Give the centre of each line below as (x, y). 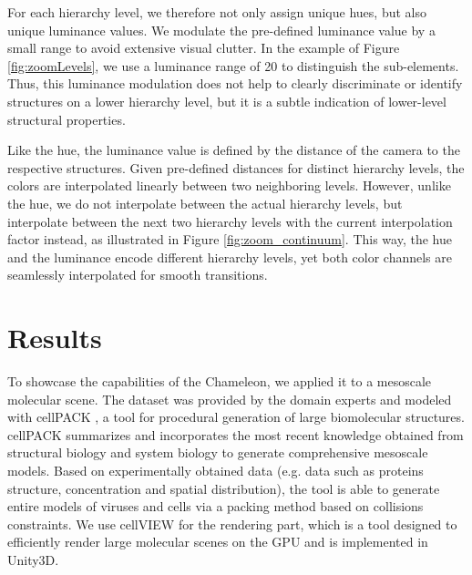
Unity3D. (33, 559)
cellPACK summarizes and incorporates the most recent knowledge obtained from (236, 434)
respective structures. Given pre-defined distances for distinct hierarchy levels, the (236, 167)
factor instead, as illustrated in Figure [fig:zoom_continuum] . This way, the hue (230, 239)
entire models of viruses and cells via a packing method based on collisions (215, 506)
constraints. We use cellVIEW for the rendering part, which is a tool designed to (232, 524)
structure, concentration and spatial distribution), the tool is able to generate (224, 488)
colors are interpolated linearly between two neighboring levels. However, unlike (229, 185)
